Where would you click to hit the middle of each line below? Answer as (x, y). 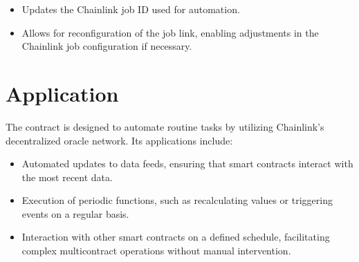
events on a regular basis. (75, 213)
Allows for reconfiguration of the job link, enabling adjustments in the (170, 32)
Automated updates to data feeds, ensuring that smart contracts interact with (187, 163)
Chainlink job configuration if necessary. (107, 46)
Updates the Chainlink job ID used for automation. (131, 9)
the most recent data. (67, 177)
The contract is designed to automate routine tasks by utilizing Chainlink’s (165, 126)
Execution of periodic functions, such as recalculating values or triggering (177, 200)
